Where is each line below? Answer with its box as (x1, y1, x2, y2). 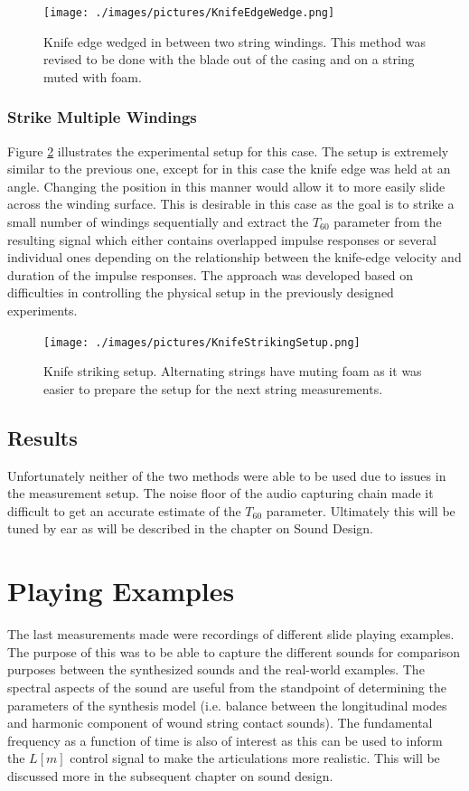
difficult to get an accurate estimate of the (7, 501, 241, 520)
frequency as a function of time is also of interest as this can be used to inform (7, 730, 443, 749)
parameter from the (333, 212, 442, 231)
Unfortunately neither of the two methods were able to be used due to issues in (7, 466, 446, 485)
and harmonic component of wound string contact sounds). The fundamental (7, 713, 433, 732)
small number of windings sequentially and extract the (7, 212, 309, 231)
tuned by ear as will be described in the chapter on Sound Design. (7, 519, 374, 538)
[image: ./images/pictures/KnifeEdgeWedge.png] (43, 6, 335, 19)
